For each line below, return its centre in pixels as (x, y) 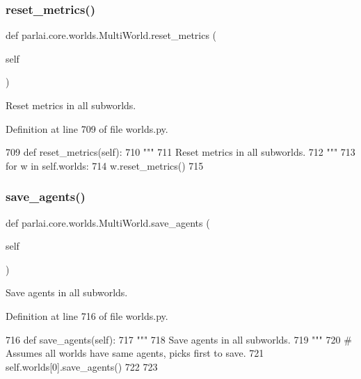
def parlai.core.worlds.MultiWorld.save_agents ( (108, 222)
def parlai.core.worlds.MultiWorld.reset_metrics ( (111, 35)
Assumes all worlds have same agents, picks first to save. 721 (135, 353)
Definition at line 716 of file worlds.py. (87, 315)
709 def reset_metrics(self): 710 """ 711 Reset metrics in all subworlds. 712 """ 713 (180, 152)
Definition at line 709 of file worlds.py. (87, 128)
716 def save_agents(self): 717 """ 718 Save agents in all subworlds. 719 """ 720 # (179, 339)
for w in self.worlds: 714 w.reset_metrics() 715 (105, 165)
